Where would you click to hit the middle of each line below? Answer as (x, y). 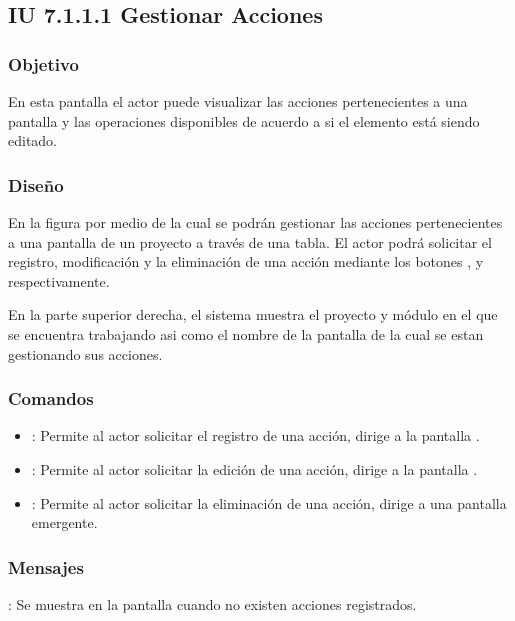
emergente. (64, 522)
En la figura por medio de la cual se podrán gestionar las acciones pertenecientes (255, 222)
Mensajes (46, 566)
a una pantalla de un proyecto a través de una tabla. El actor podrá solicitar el (250, 241)
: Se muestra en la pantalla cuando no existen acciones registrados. (212, 603)
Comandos (51, 398)
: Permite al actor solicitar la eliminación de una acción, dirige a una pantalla (269, 502)
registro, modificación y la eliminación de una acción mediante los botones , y (246, 261)
